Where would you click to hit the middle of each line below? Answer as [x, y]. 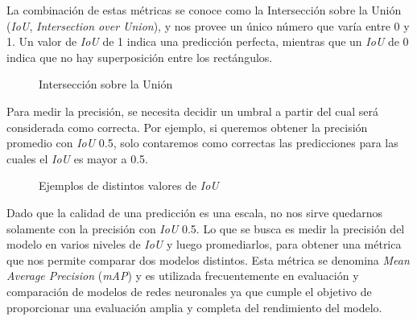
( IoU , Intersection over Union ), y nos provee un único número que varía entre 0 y [208, 25]
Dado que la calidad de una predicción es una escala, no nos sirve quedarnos [194, 212]
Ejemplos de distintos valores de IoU [129, 185]
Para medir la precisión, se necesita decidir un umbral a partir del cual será [193, 111]
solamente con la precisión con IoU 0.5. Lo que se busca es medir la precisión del [206, 228]
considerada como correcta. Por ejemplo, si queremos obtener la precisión [187, 127]
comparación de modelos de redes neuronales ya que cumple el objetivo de [189, 291]
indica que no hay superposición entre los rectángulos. [140, 57]
